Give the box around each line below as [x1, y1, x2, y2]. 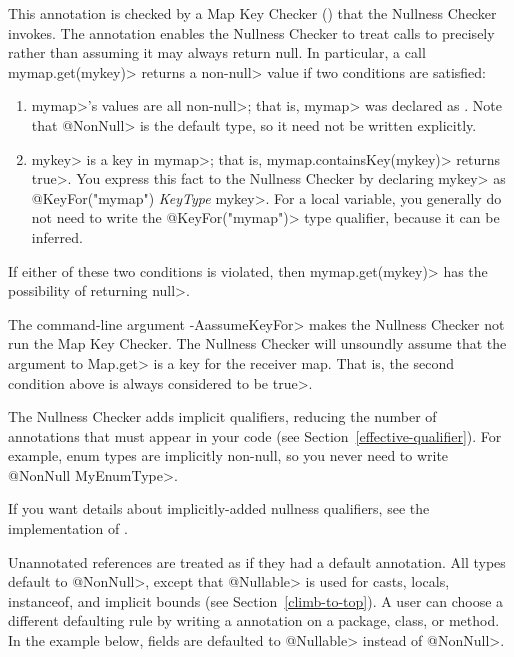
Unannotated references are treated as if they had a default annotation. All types [8, 551, 506, 572]
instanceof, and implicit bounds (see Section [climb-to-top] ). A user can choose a [8, 590, 504, 611]
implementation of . [8, 518, 128, 539]
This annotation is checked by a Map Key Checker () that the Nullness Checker [8, 3, 497, 23]
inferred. [31, 226, 83, 247]
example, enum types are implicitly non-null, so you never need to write [8, 445, 449, 466]
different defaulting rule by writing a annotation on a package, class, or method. [8, 610, 500, 631]
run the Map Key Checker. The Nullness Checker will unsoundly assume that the [8, 333, 507, 354]
